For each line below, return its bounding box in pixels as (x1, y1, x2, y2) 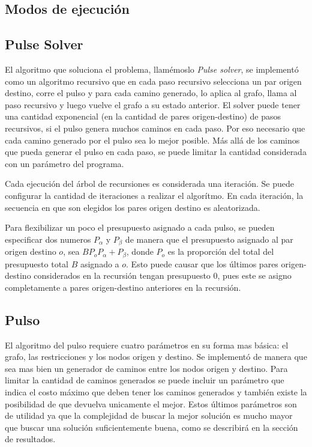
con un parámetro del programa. (5, 157, 124, 169)
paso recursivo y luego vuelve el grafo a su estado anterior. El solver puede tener (5, 98, 301, 111)
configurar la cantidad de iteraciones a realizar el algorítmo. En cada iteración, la (5, 189, 304, 201)
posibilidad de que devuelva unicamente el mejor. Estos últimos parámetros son (5, 397, 297, 410)
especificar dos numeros (5, 233, 91, 245)
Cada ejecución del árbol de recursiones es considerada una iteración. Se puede (5, 177, 294, 190)
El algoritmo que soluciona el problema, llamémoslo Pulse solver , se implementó (5, 62, 299, 75)
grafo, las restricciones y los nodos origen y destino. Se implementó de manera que (5, 350, 307, 363)
